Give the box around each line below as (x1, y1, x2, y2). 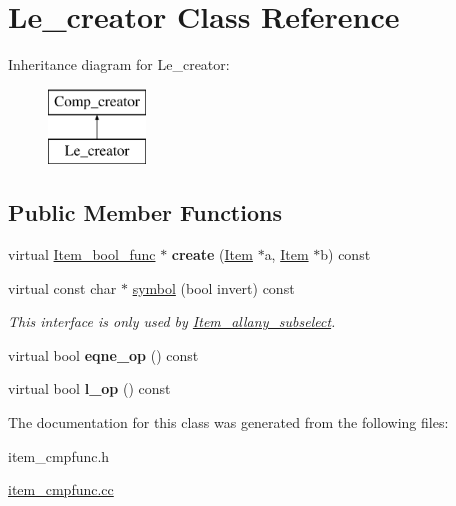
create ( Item (171, 244, 253, 265)
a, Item (264, 244, 309, 265)
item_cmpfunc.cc (8, 479, 114, 500)
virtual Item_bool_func (8, 244, 156, 265)
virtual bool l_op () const (8, 378, 171, 399)
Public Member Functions (8, 197, 282, 228)
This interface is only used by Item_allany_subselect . (8, 311, 336, 332)
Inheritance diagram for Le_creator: (8, 54, 230, 75)
